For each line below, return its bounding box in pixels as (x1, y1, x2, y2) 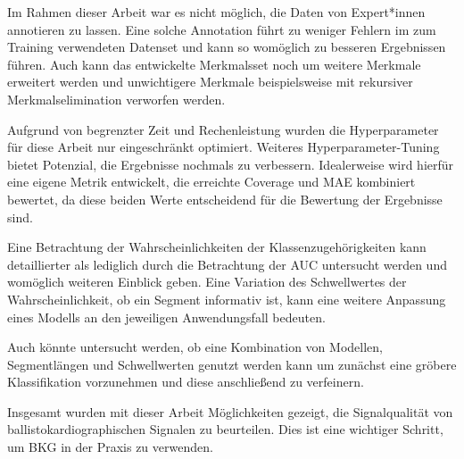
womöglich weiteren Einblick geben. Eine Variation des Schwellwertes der (7, 272, 407, 291)
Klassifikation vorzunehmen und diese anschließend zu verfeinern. (7, 372, 364, 391)
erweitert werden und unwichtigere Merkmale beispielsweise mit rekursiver (7, 72, 413, 91)
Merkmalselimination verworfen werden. (7, 89, 226, 108)
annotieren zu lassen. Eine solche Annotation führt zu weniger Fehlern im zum (7, 20, 436, 38)
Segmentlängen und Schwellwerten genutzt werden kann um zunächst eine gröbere (7, 355, 457, 373)
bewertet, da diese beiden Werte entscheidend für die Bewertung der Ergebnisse (7, 189, 443, 208)
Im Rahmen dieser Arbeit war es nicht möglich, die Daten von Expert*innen (7, 3, 426, 21)
